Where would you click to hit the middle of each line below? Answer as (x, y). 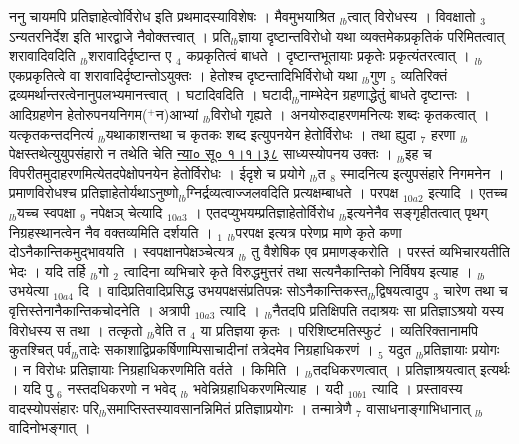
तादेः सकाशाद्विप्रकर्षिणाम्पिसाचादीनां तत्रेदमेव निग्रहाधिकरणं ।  (229, 349)
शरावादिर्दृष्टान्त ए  (132, 55)
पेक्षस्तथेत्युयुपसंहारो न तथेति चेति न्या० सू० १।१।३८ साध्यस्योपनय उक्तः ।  (203, 153)
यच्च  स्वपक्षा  (48, 211)
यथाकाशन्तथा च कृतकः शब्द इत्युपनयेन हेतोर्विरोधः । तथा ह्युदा (260, 133)
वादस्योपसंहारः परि (54, 407)
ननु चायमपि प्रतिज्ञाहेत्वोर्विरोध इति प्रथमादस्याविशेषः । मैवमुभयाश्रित (172, 16)
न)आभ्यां (177, 113)
